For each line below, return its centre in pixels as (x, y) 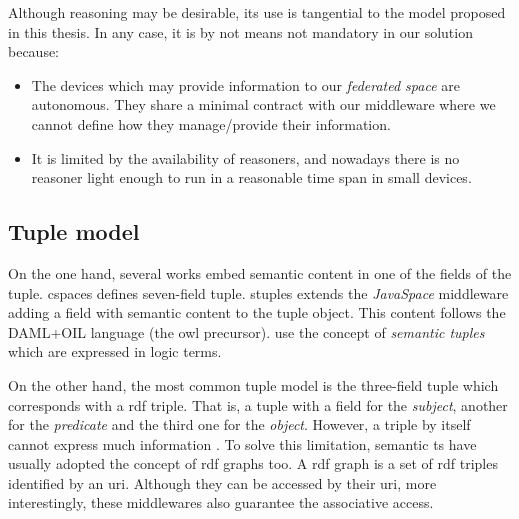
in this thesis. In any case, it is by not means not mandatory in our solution (240, 31)
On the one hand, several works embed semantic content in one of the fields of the (260, 272)
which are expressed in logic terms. (115, 351)
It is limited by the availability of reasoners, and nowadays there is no (245, 157)
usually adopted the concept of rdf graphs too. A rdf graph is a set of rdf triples (253, 463)
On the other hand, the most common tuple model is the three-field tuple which (253, 384)
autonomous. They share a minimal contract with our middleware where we (263, 104)
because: (34, 51)
